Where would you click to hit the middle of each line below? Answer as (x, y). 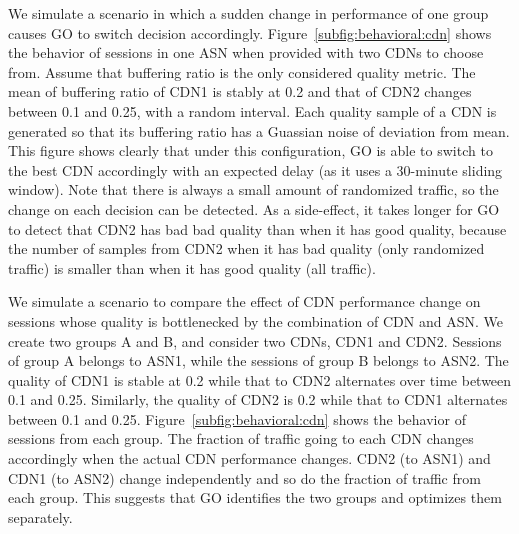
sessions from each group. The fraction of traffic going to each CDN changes (241, 438)
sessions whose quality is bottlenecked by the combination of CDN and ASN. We (255, 320)
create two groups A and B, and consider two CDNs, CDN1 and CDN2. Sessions (255, 340)
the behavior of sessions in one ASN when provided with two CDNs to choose (246, 52)
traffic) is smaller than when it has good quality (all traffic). (192, 267)
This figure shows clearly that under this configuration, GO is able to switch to (250, 150)
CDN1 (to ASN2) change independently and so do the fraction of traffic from (244, 477)
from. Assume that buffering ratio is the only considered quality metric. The (242, 71)
